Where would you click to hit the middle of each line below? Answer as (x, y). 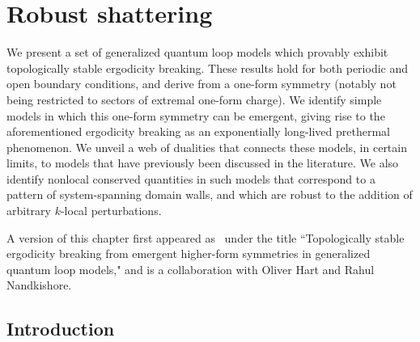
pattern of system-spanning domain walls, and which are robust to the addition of (210, 194)
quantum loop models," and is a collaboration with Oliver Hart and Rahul (191, 269)
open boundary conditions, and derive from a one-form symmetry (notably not (202, 84)
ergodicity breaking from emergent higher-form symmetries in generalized (189, 253)
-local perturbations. (111, 211)
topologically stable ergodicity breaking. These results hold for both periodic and (208, 68)
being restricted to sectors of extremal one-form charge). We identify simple (194, 99)
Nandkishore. (39, 285)
